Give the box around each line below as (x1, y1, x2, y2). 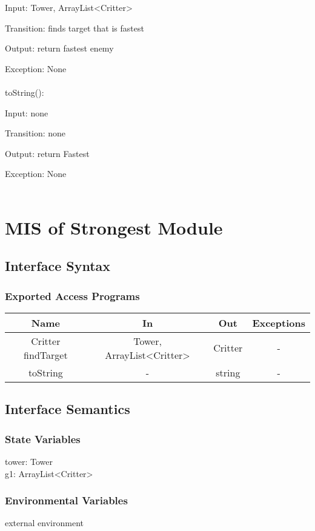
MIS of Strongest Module (5, 215, 223, 239)
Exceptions (252, 315, 305, 330)
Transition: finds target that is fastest (5, 21, 144, 34)
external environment (5, 516, 84, 529)
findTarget (24, 347, 68, 362)
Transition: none (5, 127, 66, 139)
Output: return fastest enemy (5, 42, 114, 55)
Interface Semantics (5, 399, 130, 418)
